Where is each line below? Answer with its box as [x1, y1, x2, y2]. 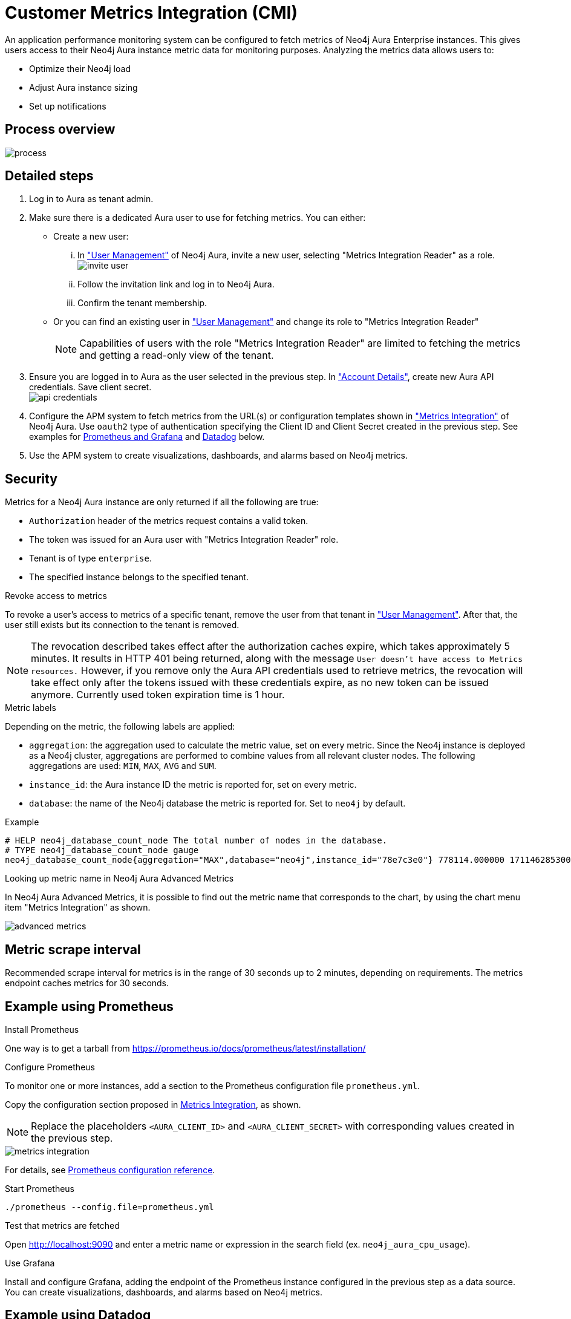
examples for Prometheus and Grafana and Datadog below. [29, 431, 265, 442]
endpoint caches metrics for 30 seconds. [5, 978, 169, 989]
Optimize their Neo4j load [29, 63, 131, 74]
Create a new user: [53, 231, 129, 242]
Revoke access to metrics [5, 591, 107, 601]
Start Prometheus [5, 1183, 74, 1194]
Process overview [5, 122, 116, 137]
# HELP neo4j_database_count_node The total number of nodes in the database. [5, 836, 388, 846]
